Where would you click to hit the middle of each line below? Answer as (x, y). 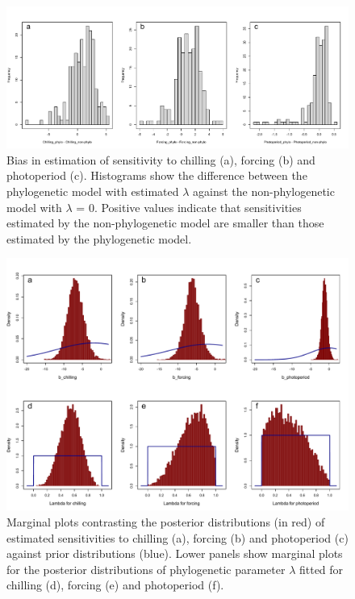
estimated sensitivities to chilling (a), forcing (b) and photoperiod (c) (177, 537)
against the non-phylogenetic (264, 191)
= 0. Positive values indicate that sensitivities (189, 207)
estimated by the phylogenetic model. (99, 238)
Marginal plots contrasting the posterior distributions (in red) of (166, 521)
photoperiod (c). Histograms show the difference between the (157, 175)
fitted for (321, 569)
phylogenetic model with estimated (93, 191)
